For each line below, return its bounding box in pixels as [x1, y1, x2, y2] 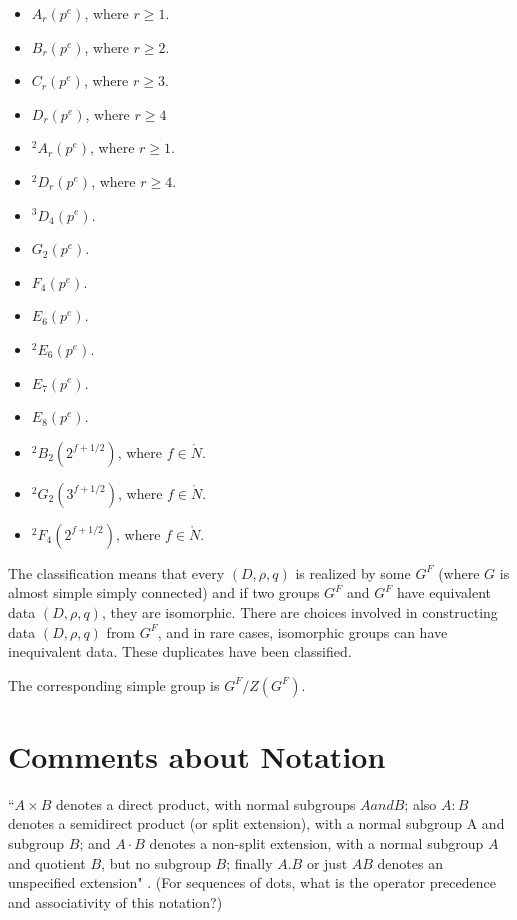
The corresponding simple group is [8, 674, 220, 695]
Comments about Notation [8, 735, 386, 776]
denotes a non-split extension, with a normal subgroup [149, 833, 484, 853]
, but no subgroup [101, 852, 211, 873]
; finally [226, 852, 273, 873]
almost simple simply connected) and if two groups [8, 582, 320, 603]
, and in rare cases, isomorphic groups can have [157, 621, 448, 642]
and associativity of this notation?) [8, 891, 223, 912]
